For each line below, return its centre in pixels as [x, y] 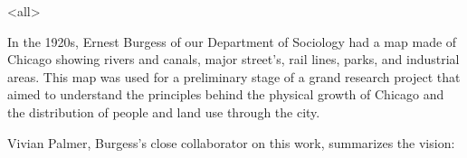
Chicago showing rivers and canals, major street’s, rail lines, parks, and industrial [233, 59]
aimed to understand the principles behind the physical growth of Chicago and [226, 94]
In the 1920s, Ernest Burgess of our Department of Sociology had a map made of [232, 41]
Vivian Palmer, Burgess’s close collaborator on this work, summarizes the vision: [231, 142]
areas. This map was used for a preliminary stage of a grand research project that [234, 76]
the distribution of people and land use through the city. [164, 112]
